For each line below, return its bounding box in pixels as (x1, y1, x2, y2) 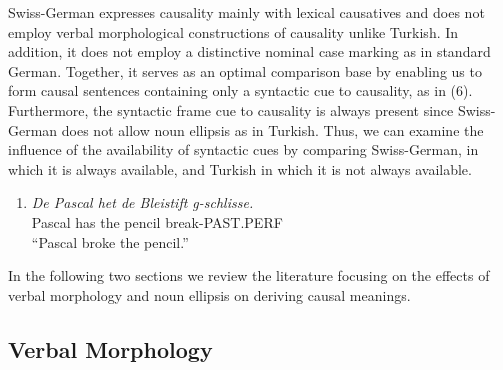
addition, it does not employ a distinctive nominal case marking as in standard (8, 41, 491, 62)
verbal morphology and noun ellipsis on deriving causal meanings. (8, 284, 411, 305)
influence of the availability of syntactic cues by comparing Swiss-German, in (8, 139, 479, 160)
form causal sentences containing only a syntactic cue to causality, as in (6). (8, 80, 473, 101)
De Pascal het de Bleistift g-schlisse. (31, 192, 254, 213)
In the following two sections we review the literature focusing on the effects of (8, 265, 490, 286)
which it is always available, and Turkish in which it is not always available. (8, 158, 472, 179)
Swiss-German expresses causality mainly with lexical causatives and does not (8, 2, 485, 22)
